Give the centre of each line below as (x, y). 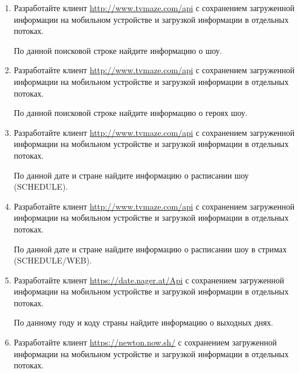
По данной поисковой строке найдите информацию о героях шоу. (130, 113)
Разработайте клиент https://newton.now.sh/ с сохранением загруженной (145, 342)
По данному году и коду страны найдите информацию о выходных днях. (143, 322)
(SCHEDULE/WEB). (53, 260)
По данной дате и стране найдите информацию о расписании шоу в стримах (150, 249)
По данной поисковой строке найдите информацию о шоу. (118, 50)
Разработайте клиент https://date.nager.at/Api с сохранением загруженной (149, 280)
